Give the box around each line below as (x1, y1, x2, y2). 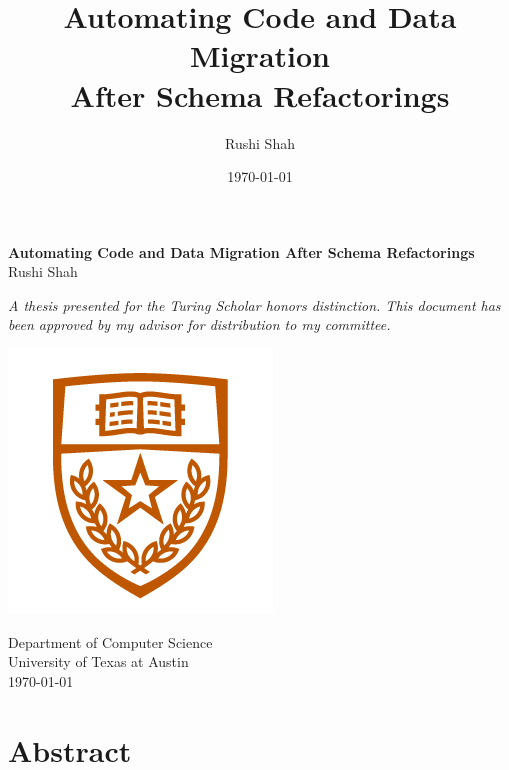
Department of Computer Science (8, 631, 213, 652)
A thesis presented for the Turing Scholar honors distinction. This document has (8, 294, 501, 315)
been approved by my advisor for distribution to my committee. (8, 314, 391, 335)
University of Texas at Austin (8, 651, 189, 672)
